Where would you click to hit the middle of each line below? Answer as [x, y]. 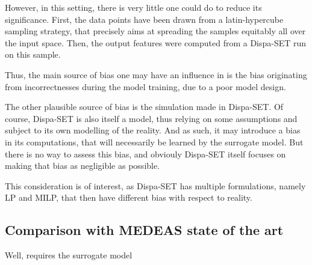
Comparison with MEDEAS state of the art [144, 230]
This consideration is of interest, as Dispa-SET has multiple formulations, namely [155, 185]
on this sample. [33, 54]
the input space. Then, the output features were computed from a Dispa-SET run [156, 42]
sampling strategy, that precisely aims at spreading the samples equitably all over [155, 31]
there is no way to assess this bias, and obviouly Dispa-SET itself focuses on [145, 154]
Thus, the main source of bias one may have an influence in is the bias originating [156, 74]
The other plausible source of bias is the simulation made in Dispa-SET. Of [144, 107]
